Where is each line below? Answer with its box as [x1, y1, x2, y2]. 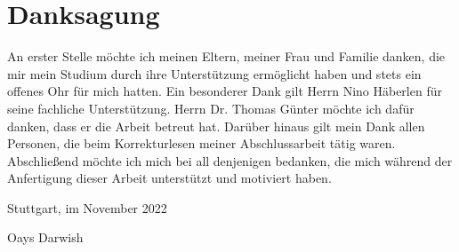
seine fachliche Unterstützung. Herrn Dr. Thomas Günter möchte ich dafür [7, 98, 415, 117]
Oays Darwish [7, 228, 84, 247]
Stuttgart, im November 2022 [7, 198, 167, 217]
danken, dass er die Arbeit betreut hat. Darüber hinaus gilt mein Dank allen [7, 116, 425, 135]
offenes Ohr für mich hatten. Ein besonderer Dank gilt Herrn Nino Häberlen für [7, 82, 442, 100]
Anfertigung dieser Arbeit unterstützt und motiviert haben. [7, 169, 332, 187]
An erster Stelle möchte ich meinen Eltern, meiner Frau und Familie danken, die [7, 47, 446, 66]
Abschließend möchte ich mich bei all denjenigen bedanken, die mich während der [7, 151, 453, 169]
